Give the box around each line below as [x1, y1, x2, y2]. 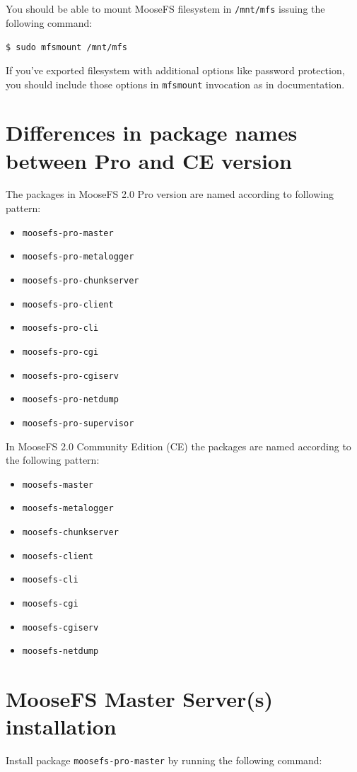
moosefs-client [22, 551, 94, 561]
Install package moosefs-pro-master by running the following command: [6, 753, 322, 768]
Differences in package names [6, 118, 298, 147]
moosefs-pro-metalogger [22, 252, 134, 262]
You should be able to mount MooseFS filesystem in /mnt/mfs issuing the [6, 1, 325, 16]
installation [6, 712, 117, 741]
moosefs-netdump [22, 646, 99, 657]
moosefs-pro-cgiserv [22, 370, 119, 381]
